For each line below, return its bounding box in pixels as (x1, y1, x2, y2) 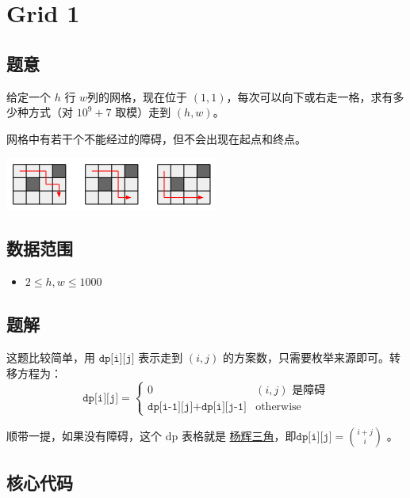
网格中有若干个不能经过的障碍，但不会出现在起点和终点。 (6, 130, 306, 146)
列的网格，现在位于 (87, 88, 188, 105)
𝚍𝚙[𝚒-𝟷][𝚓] (148, 401, 194, 412)
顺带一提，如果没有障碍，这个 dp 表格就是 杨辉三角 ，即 (6, 427, 297, 443)
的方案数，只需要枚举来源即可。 (222, 349, 389, 366)
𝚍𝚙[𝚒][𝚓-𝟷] (201, 401, 247, 412)
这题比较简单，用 (6, 349, 95, 366)
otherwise (255, 401, 301, 412)
